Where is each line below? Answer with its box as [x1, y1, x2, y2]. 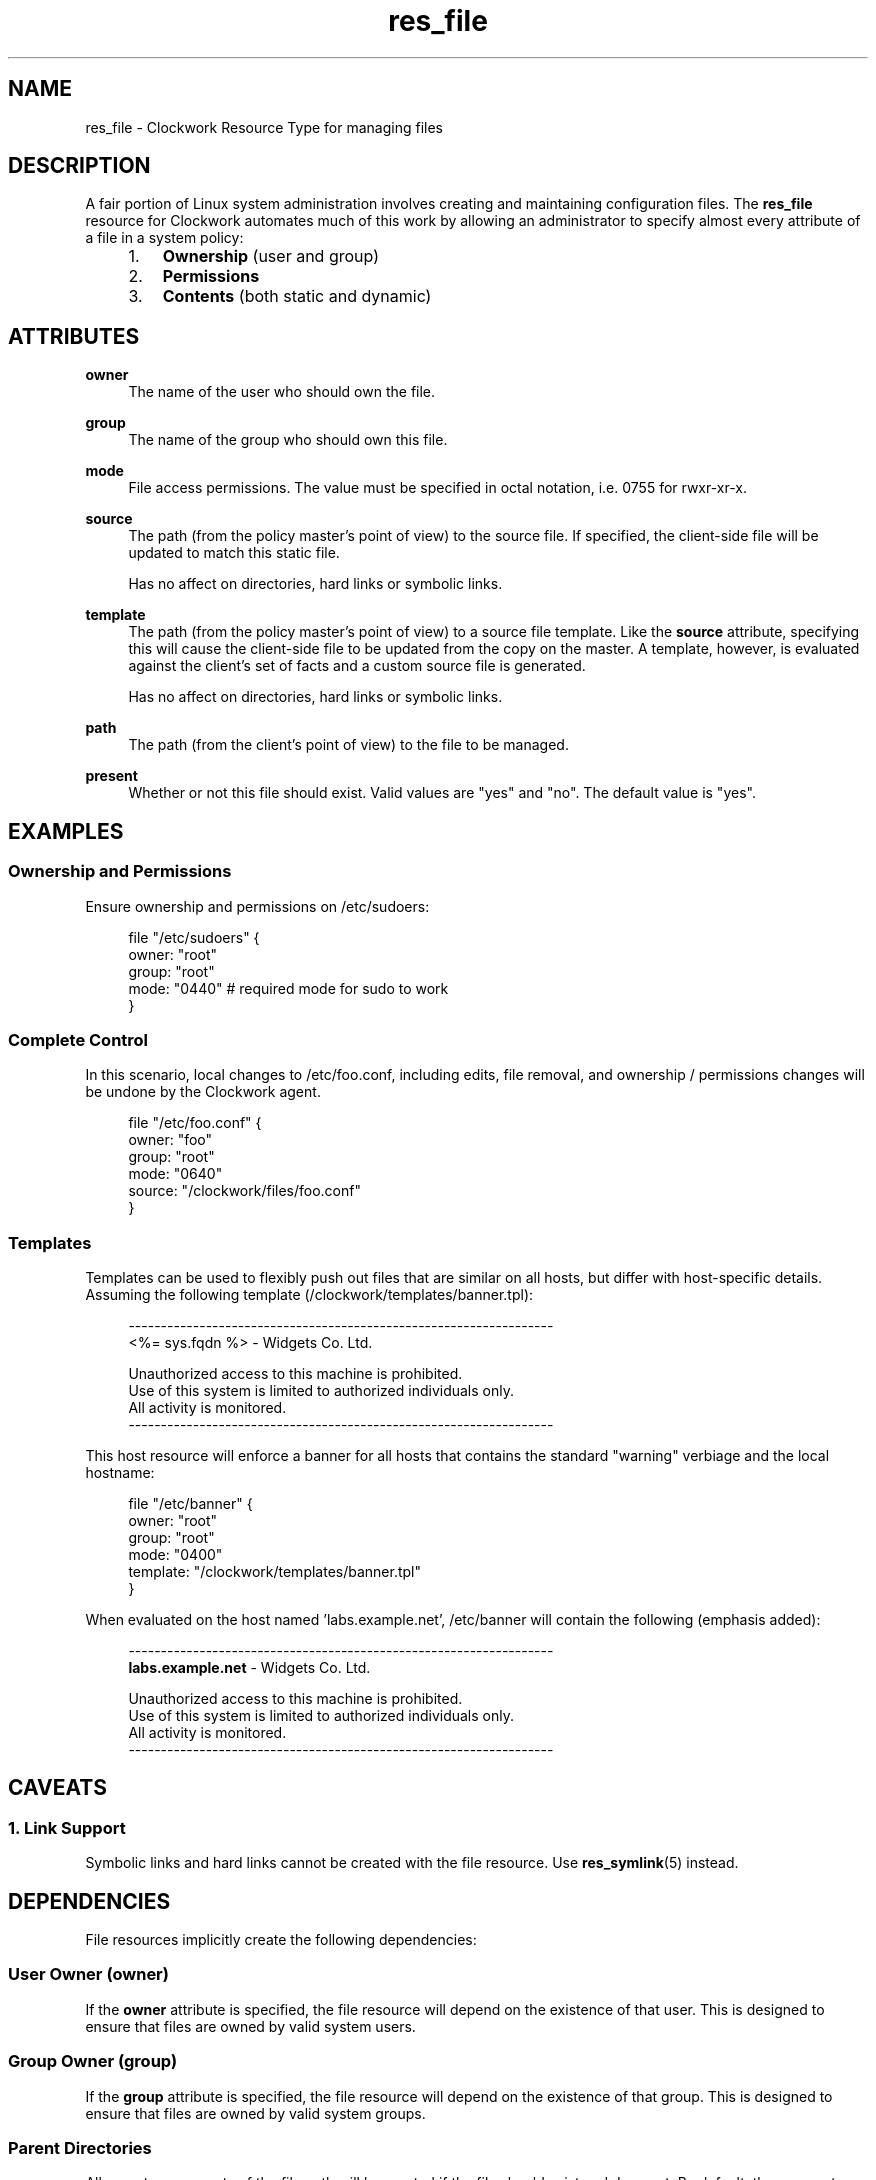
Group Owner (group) [8, 2051, 178, 2072]
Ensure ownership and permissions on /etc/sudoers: [85, 897, 430, 915]
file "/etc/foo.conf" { [128, 1114, 262, 1132]
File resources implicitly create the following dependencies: [85, 1931, 477, 1949]
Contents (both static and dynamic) [162, 286, 432, 307]
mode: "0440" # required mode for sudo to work [128, 979, 449, 997]
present [85, 767, 138, 785]
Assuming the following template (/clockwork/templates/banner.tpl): [85, 1286, 534, 1303]
